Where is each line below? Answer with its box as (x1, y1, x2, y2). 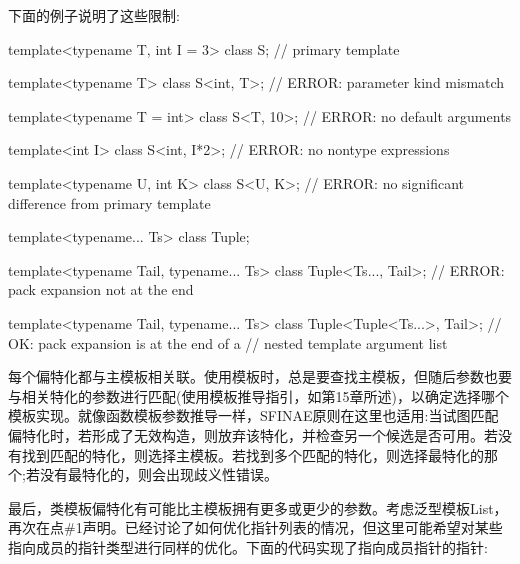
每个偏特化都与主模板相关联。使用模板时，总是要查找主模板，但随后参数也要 (8, 366, 512, 387)
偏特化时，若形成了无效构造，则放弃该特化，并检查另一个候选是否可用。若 (8, 424, 498, 445)
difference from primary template (8, 192, 211, 213)
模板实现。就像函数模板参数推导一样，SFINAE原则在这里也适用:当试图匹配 (8, 405, 499, 426)
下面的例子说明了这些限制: (8, 5, 180, 25)
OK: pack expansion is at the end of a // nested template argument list (8, 332, 448, 353)
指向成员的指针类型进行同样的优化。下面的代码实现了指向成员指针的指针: (8, 536, 488, 557)
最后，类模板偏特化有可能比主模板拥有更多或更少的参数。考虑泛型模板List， (8, 497, 508, 518)
